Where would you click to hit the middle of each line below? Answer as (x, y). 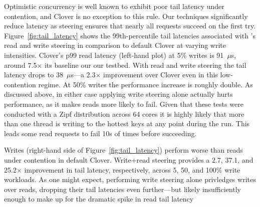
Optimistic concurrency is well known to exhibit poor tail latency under (114, 6)
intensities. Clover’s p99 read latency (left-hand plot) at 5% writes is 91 (114, 55)
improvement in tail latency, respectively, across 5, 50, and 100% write (132, 169)
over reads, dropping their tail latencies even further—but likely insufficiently (123, 189)
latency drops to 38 (34, 75)
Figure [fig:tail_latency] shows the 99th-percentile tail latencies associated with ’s (130, 35)
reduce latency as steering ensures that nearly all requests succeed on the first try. (130, 26)
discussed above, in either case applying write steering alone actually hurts (118, 94)
